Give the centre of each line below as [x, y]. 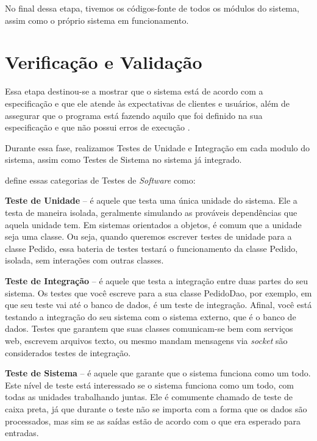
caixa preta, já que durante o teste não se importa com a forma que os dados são [156, 408]
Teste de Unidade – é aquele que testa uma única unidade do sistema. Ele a [151, 200]
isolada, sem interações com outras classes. [84, 260]
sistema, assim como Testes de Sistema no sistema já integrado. [123, 160]
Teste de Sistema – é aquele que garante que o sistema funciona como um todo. [158, 373]
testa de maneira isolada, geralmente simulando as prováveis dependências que [151, 213]
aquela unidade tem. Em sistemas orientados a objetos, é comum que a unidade [153, 224]
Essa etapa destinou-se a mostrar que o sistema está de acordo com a [134, 91]
